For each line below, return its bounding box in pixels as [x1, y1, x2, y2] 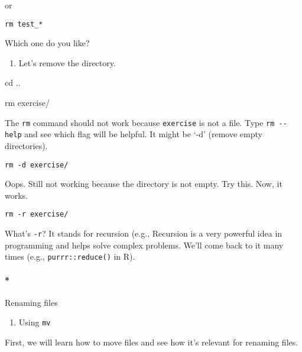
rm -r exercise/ [5, 210, 69, 219]
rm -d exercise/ [5, 160, 69, 169]
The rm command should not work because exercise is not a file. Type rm [5, 116, 275, 128]
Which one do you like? [5, 37, 90, 49]
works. [5, 189, 28, 201]
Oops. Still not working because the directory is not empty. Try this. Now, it [5, 177, 282, 190]
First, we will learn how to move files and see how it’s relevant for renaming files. [5, 335, 298, 348]
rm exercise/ [5, 96, 50, 109]
